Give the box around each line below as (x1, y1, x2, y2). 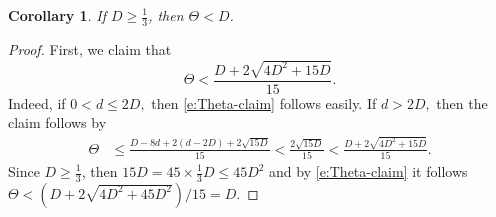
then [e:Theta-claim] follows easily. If (151, 92, 377, 113)
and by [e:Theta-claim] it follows (269, 161, 468, 181)
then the (436, 92, 488, 113)
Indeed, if (8, 92, 66, 113)
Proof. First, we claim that (8, 38, 172, 59)
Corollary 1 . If (8, 5, 106, 25)
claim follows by (8, 112, 107, 133)
